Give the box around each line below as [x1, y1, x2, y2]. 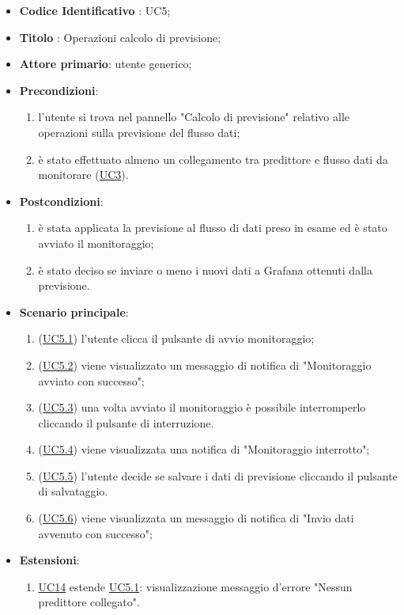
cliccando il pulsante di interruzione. [38, 414, 214, 431]
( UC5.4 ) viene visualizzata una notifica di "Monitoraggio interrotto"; [38, 441, 370, 457]
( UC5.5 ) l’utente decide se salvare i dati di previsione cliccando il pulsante [38, 467, 398, 484]
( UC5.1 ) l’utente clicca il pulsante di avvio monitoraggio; [38, 330, 315, 347]
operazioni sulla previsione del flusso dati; [38, 123, 240, 140]
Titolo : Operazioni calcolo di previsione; [19, 28, 221, 45]
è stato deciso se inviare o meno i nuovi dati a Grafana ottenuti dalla [38, 261, 372, 278]
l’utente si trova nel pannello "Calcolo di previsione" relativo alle [38, 108, 350, 125]
